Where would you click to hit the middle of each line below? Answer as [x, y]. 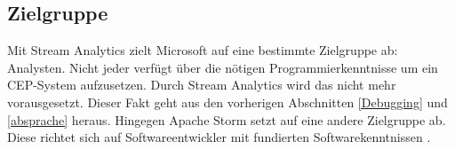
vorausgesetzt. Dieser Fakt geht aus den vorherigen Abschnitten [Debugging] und [227, 102]
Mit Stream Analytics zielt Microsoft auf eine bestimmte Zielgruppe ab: [203, 50]
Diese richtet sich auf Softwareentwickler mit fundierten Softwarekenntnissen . [219, 137]
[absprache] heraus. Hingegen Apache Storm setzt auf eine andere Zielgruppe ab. [227, 119]
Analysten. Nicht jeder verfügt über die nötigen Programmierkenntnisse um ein [223, 67]
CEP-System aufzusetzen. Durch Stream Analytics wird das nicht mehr [202, 85]
